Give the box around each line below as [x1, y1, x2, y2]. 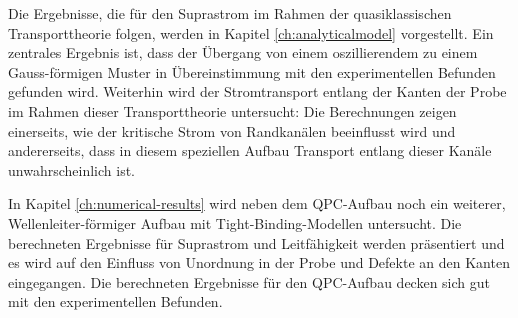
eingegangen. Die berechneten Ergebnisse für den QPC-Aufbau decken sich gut [8, 271, 490, 292]
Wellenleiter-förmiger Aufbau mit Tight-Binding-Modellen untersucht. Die [8, 212, 462, 233]
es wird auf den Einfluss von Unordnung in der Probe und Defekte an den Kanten [8, 252, 510, 273]
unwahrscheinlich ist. [8, 159, 135, 180]
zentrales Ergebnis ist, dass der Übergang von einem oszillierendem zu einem [8, 42, 478, 63]
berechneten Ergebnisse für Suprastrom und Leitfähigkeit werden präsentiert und [8, 232, 505, 253]
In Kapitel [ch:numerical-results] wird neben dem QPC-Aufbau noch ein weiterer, [8, 193, 506, 214]
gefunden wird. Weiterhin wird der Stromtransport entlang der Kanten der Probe [8, 81, 507, 102]
